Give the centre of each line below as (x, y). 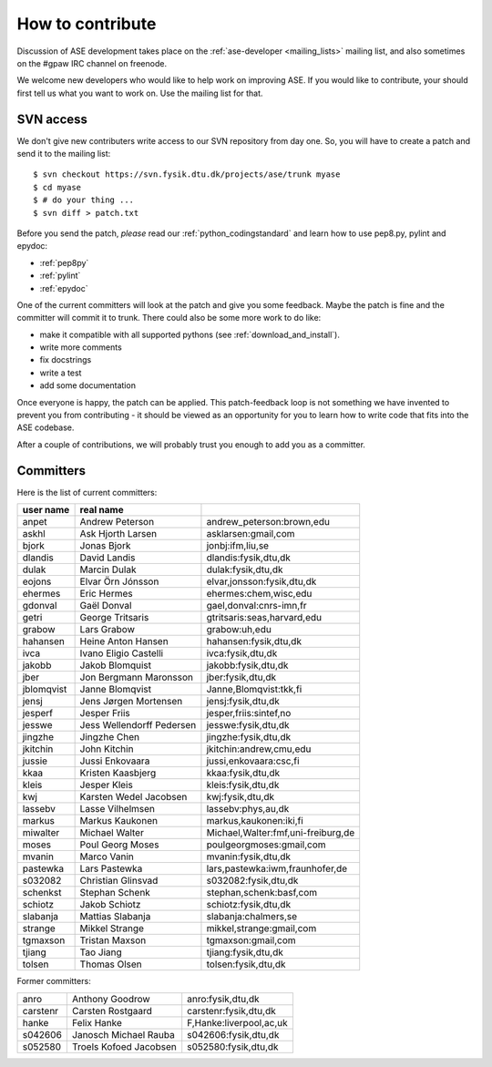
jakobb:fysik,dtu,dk (247, 665)
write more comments (81, 347)
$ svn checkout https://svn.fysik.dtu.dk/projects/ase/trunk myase (187, 174)
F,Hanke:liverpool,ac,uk (238, 1022)
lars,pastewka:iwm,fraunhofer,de (277, 868)
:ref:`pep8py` (64, 262)
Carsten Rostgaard (112, 1011)
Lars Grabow (108, 630)
